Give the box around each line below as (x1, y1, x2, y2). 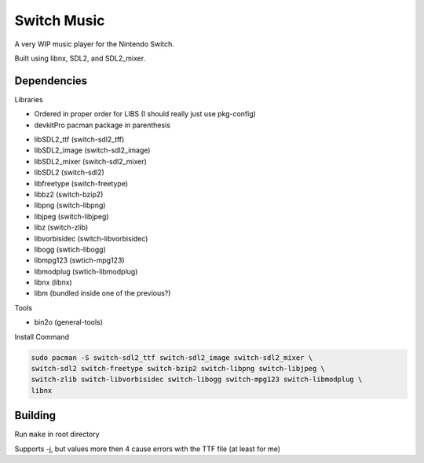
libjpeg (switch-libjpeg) (34, 211, 109, 221)
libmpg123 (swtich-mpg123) (34, 255, 125, 265)
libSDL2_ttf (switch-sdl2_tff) (34, 134, 125, 145)
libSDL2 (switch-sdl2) (34, 167, 105, 177)
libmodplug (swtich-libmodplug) (34, 266, 138, 276)
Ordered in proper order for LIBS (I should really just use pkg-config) (34, 109, 257, 119)
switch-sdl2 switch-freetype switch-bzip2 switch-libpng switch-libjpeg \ (31, 364, 326, 373)
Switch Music (14, 12, 105, 29)
